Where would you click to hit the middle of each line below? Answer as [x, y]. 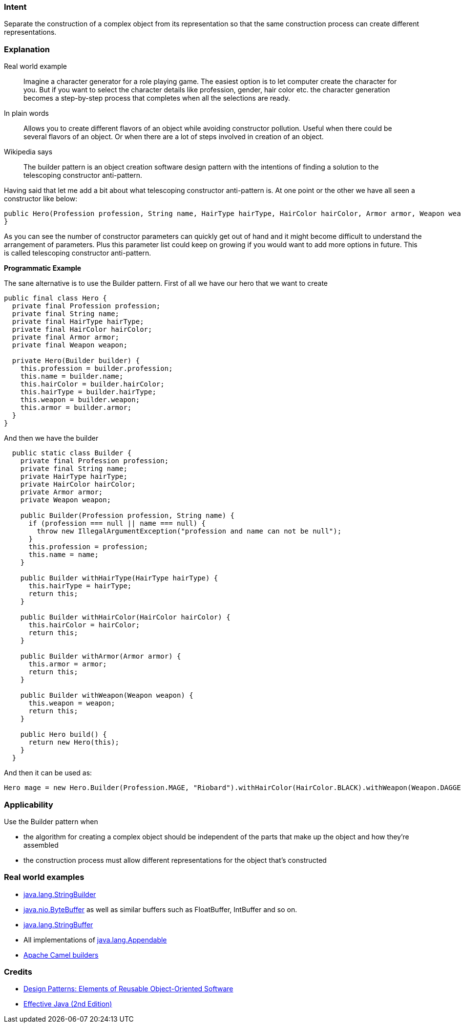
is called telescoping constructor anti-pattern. [78, 253]
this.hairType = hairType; [80, 586]
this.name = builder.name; [72, 376]
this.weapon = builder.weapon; [80, 400]
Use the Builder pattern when [51, 821]
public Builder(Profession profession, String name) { [127, 516]
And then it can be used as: [48, 773]
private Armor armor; [62, 492]
